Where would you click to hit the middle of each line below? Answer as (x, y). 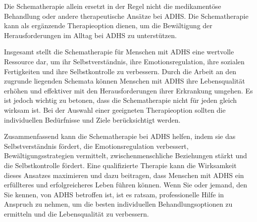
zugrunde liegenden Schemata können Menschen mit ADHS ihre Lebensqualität (125, 81)
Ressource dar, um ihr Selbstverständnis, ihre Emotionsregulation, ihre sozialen (124, 61)
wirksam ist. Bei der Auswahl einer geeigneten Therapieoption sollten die (115, 110)
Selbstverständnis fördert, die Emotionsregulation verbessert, (96, 146)
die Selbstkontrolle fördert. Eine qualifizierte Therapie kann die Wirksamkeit (120, 165)
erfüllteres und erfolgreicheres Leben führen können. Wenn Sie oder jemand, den (126, 185)
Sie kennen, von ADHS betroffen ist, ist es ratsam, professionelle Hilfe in (114, 194)
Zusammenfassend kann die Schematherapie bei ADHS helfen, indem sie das (120, 136)
